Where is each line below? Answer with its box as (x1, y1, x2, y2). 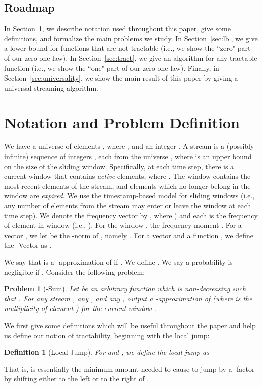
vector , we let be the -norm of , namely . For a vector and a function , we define (4, 229, 253, 240)
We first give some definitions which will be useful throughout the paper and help (4, 320, 256, 330)
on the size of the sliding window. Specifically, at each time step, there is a (4, 161, 234, 171)
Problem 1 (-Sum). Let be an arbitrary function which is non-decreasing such (4, 283, 246, 294)
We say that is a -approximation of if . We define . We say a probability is (4, 257, 233, 267)
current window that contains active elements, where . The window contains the (4, 171, 251, 181)
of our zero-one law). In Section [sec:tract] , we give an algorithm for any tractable (4, 52, 257, 63)
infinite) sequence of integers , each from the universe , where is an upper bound (4, 151, 252, 162)
